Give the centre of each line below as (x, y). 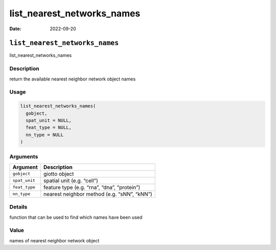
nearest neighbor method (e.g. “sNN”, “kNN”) (98, 194)
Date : (15, 29)
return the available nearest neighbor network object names (73, 79)
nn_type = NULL (45, 135)
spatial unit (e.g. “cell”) (71, 180)
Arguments (24, 157)
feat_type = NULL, (49, 128)
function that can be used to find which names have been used (76, 217)
